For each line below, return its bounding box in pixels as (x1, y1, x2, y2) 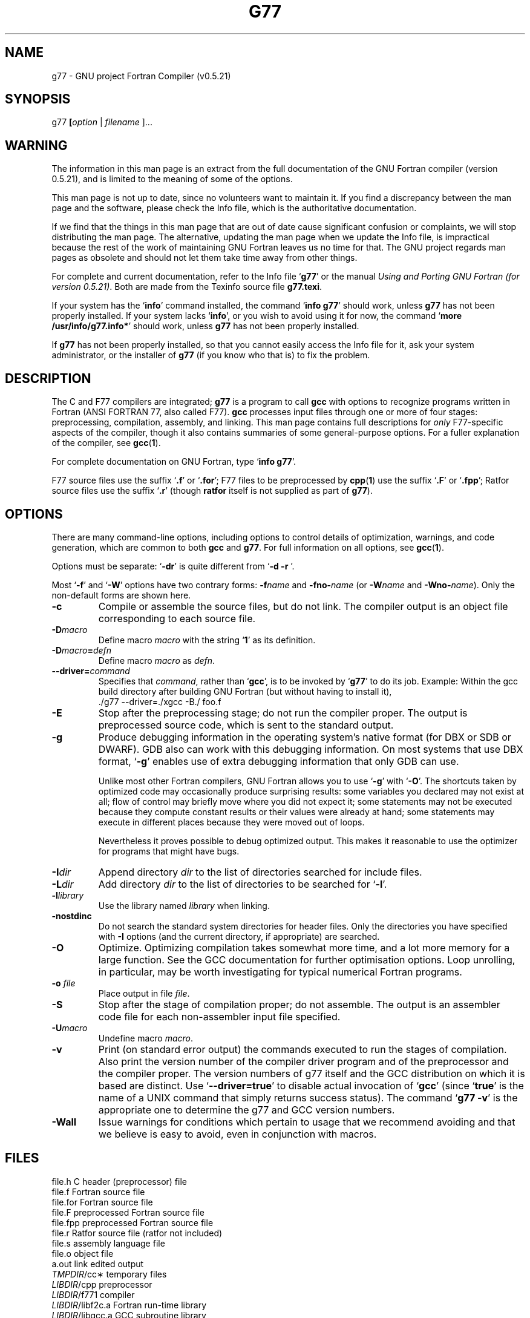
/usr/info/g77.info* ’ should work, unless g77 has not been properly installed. (51, 321, 359, 332)
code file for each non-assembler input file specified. (98, 1010, 341, 1023)
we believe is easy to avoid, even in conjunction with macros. (98, 1127, 377, 1140)
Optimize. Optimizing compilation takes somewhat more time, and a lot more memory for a (98, 941, 510, 954)
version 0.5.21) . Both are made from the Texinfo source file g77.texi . (51, 281, 322, 292)
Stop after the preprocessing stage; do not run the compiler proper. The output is (98, 706, 468, 719)
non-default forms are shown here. (51, 589, 191, 600)
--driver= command (51, 665, 130, 676)
